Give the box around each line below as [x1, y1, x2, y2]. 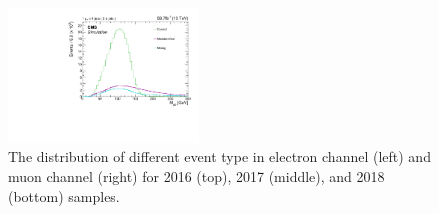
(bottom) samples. [8, 185, 120, 206]
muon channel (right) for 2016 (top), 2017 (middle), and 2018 [8, 166, 385, 187]
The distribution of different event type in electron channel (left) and [8, 146, 431, 167]
